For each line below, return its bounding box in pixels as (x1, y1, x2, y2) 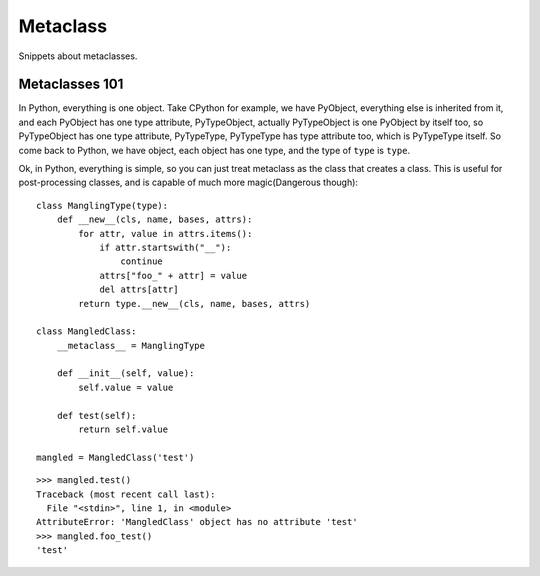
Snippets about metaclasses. (18, 50, 138, 62)
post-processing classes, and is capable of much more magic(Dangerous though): (18, 176, 359, 189)
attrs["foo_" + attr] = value (99, 270, 248, 281)
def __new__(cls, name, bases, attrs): (56, 214, 253, 225)
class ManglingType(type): (36, 200, 169, 211)
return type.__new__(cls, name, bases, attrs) (78, 298, 311, 309)
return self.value (78, 424, 169, 435)
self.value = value (78, 381, 174, 393)
